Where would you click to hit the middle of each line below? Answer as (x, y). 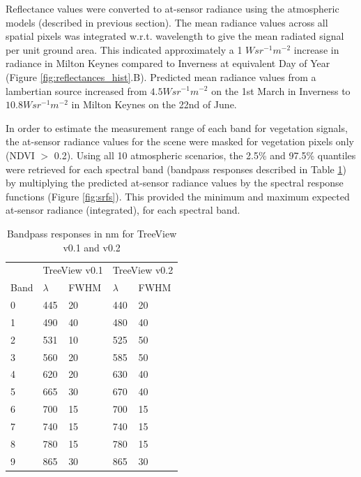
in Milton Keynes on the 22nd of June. (154, 104)
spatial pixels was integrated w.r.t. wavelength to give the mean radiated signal (175, 36)
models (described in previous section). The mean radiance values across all (167, 22)
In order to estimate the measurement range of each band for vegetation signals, (177, 127)
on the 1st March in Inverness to (281, 90)
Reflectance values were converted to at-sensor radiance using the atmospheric (172, 8)
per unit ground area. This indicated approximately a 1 (124, 49)
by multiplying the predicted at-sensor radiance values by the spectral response (175, 183)
